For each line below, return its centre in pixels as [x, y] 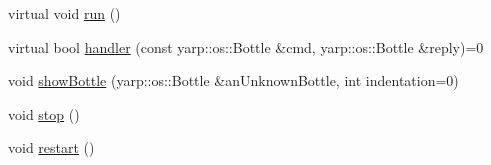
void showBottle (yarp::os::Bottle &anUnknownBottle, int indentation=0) [233, 80]
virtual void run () [64, 13]
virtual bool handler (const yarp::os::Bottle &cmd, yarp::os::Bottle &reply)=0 [246, 46]
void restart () [51, 147]
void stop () [44, 113]
